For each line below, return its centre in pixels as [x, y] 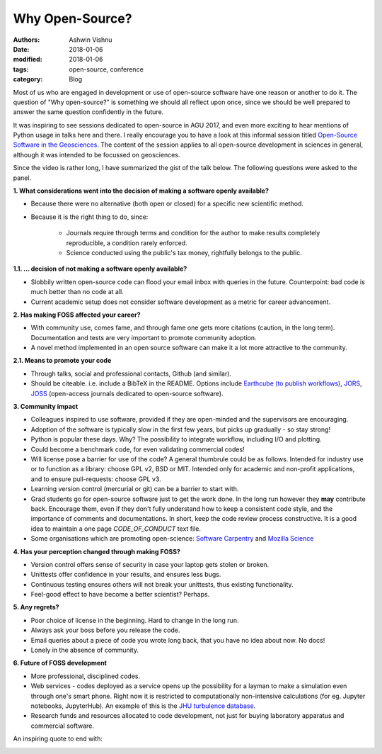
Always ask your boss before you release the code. [105, 630]
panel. [22, 178]
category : [28, 79]
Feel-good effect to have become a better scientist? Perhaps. [120, 595]
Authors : [27, 40]
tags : [21, 69]
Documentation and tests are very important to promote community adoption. [144, 337]
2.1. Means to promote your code [62, 361]
